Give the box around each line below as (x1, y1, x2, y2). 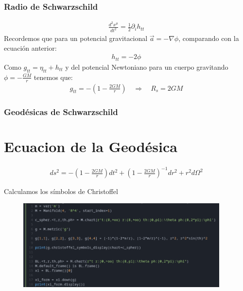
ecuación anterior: (4, 42, 57, 53)
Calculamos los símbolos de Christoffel (4, 186, 118, 196)
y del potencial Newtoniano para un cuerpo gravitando (65, 61, 228, 72)
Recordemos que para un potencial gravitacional (4, 33, 148, 43)
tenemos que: (34, 72, 73, 82)
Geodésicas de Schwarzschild (4, 106, 118, 118)
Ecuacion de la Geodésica (4, 136, 177, 156)
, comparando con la (178, 33, 239, 43)
